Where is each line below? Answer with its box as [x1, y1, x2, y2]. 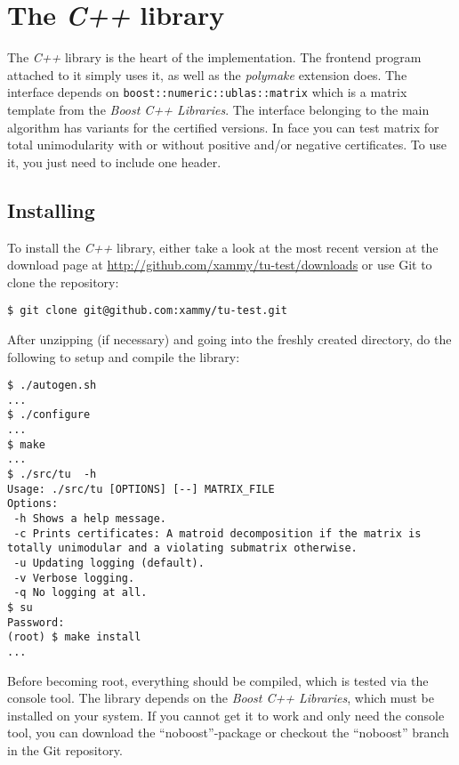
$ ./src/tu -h [7, 468, 97, 481]
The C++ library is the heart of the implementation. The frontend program [7, 48, 422, 67]
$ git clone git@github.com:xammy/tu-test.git [7, 304, 287, 318]
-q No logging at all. [13, 586, 148, 600]
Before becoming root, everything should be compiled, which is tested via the [7, 671, 429, 689]
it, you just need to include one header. [7, 152, 221, 171]
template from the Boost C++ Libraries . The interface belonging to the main [7, 100, 430, 118]
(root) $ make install [7, 631, 141, 644]
